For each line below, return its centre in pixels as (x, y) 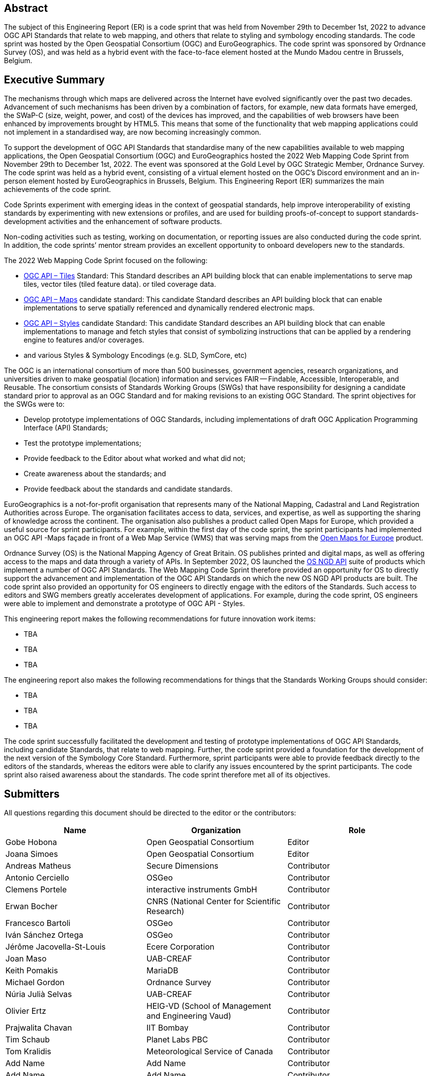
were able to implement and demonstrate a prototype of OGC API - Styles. (125, 604)
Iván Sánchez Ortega (44, 935)
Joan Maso (26, 959)
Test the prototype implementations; (83, 443)
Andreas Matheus (38, 866)
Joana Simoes (32, 854)
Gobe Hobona (31, 842)
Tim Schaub (28, 1040)
